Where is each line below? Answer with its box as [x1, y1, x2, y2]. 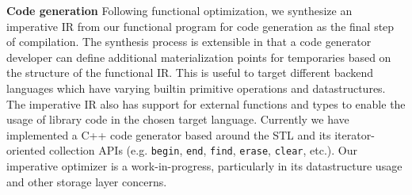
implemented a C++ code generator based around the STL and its [6, 126, 331, 143]
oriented [6, 142, 46, 159]
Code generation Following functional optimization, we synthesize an [6, 2, 353, 18]
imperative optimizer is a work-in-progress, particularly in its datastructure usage [6, 158, 402, 174]
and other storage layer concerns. [6, 173, 167, 189]
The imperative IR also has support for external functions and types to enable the [6, 95, 406, 112]
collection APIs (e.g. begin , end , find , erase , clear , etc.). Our [49, 142, 357, 159]
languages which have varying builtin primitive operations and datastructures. [6, 79, 386, 96]
